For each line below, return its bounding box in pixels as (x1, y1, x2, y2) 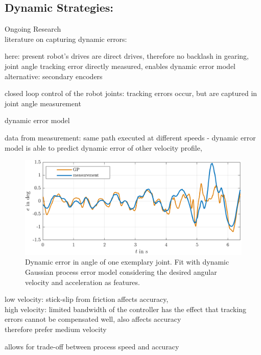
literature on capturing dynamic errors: (5, 33, 127, 44)
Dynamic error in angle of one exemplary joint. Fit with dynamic (25, 256, 229, 267)
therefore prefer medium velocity (5, 323, 107, 334)
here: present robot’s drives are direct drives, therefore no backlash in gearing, (5, 51, 249, 61)
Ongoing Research (5, 23, 61, 34)
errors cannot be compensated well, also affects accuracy (5, 314, 181, 324)
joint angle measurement (5, 98, 81, 108)
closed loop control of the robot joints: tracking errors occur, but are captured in (5, 88, 257, 99)
